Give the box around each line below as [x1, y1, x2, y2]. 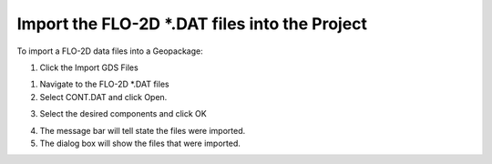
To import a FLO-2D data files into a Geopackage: [16, 46, 204, 56]
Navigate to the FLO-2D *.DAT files [39, 78, 169, 90]
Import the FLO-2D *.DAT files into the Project [16, 14, 368, 34]
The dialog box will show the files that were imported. [39, 138, 241, 149]
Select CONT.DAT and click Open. [39, 91, 168, 102]
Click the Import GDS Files [39, 62, 138, 73]
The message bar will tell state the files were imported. [39, 125, 246, 136]
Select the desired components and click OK [39, 108, 207, 119]
